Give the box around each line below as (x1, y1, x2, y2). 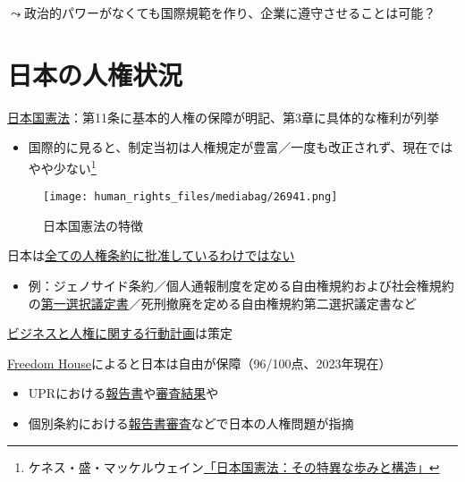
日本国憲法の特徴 (43, 216, 143, 234)
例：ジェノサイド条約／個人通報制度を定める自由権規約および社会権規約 (28, 276, 454, 294)
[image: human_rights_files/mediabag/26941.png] (43, 190, 338, 204)
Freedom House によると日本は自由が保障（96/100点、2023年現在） (7, 353, 392, 372)
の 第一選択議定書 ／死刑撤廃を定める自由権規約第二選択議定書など (28, 293, 417, 312)
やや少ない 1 (28, 156, 97, 177)
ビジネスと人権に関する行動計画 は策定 (7, 324, 232, 342)
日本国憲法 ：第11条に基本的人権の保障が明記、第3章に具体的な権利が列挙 (7, 107, 439, 126)
